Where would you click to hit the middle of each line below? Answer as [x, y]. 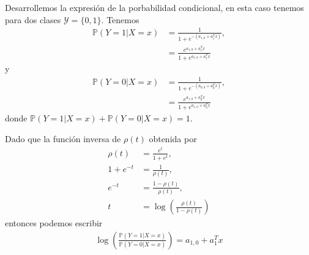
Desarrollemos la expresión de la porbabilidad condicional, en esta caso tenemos [154, 7]
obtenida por [173, 138]
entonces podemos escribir [54, 223]
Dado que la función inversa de [63, 138]
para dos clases [33, 19]
